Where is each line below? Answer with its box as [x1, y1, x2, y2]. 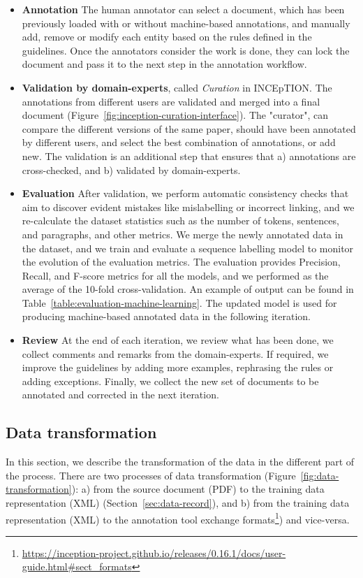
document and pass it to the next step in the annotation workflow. [22, 57, 307, 71]
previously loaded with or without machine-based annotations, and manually [22, 15, 350, 30]
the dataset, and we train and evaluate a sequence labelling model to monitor [22, 240, 354, 255]
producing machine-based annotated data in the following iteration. [22, 309, 311, 324]
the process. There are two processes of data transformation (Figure [6, 468, 296, 482]
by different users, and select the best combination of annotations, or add [22, 135, 336, 150]
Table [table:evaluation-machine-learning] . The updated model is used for [22, 295, 337, 310]
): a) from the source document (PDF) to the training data [71, 482, 325, 496]
